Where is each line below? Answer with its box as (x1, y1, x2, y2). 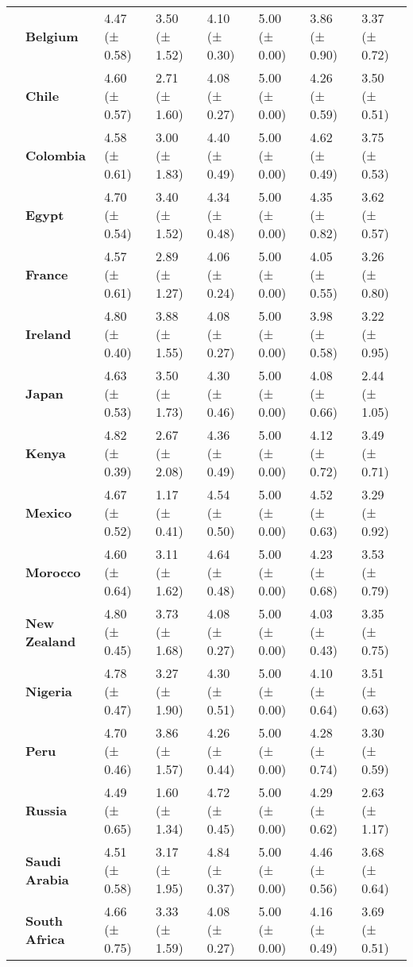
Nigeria (25, 682, 72, 700)
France (25, 265, 68, 283)
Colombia (25, 146, 86, 164)
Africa (25, 929, 65, 948)
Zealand (25, 631, 76, 650)
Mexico (25, 503, 72, 522)
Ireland (25, 325, 71, 343)
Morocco (25, 563, 81, 581)
